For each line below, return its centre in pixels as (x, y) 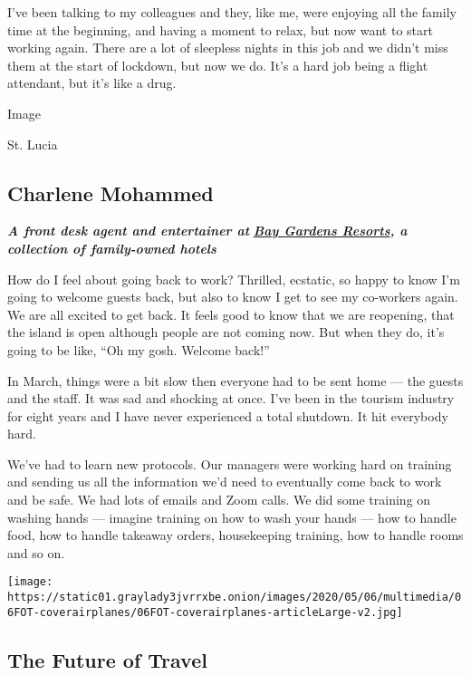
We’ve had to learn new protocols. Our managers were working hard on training (230, 463)
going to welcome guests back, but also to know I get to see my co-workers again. (233, 297)
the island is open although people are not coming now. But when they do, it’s (226, 332)
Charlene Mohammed (111, 193)
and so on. (36, 552)
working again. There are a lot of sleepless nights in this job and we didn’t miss (228, 48)
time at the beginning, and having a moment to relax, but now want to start (220, 29)
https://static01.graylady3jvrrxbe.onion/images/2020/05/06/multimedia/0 (235, 598)
